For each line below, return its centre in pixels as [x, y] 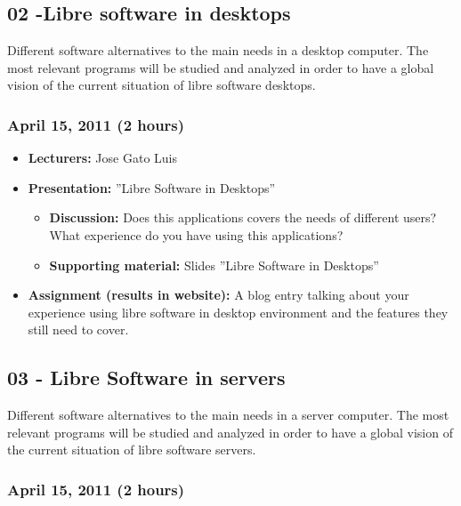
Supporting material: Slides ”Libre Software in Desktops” [214, 265]
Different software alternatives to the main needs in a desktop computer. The [218, 50]
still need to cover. [78, 329]
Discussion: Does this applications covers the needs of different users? [243, 217]
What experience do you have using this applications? [196, 234]
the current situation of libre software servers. [132, 450]
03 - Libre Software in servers [146, 377]
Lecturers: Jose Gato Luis [102, 158]
